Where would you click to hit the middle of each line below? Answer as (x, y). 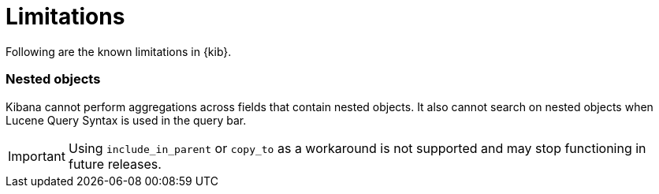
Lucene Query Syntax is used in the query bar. (126, 120)
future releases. (115, 164)
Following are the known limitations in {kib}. (119, 51)
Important (37, 156)
